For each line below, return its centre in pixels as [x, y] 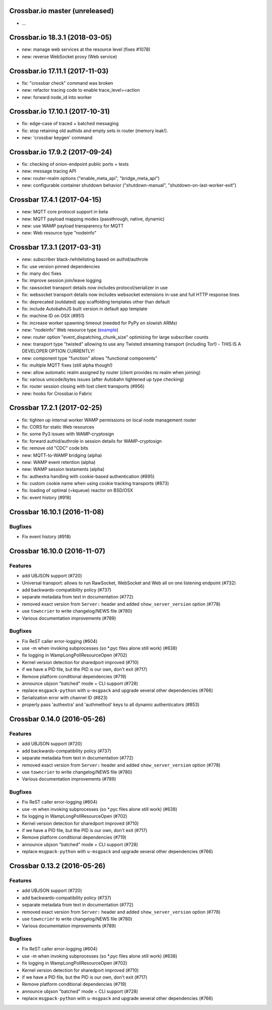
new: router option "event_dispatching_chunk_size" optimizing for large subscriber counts [115, 337]
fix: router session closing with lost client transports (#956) [83, 386]
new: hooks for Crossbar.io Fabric [57, 393]
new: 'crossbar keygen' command [57, 138]
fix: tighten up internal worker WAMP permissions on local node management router [109, 420]
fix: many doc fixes [42, 274]
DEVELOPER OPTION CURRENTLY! [58, 351]
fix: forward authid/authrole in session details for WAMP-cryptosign [92, 441]
